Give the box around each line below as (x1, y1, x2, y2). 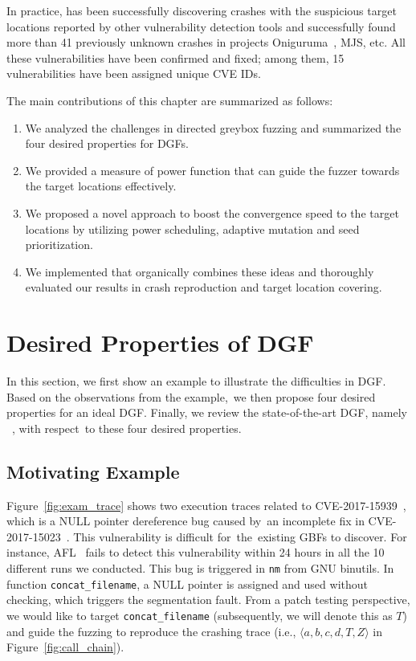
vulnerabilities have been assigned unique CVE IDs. (6, 65, 261, 82)
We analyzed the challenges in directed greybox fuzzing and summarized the (25, 119, 402, 136)
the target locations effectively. (25, 177, 177, 194)
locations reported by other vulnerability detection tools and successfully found (6, 18, 396, 35)
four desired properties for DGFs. (25, 135, 189, 152)
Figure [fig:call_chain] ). (6, 639, 124, 655)
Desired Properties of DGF (6, 326, 314, 359)
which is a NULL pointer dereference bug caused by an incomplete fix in (6, 512, 365, 529)
